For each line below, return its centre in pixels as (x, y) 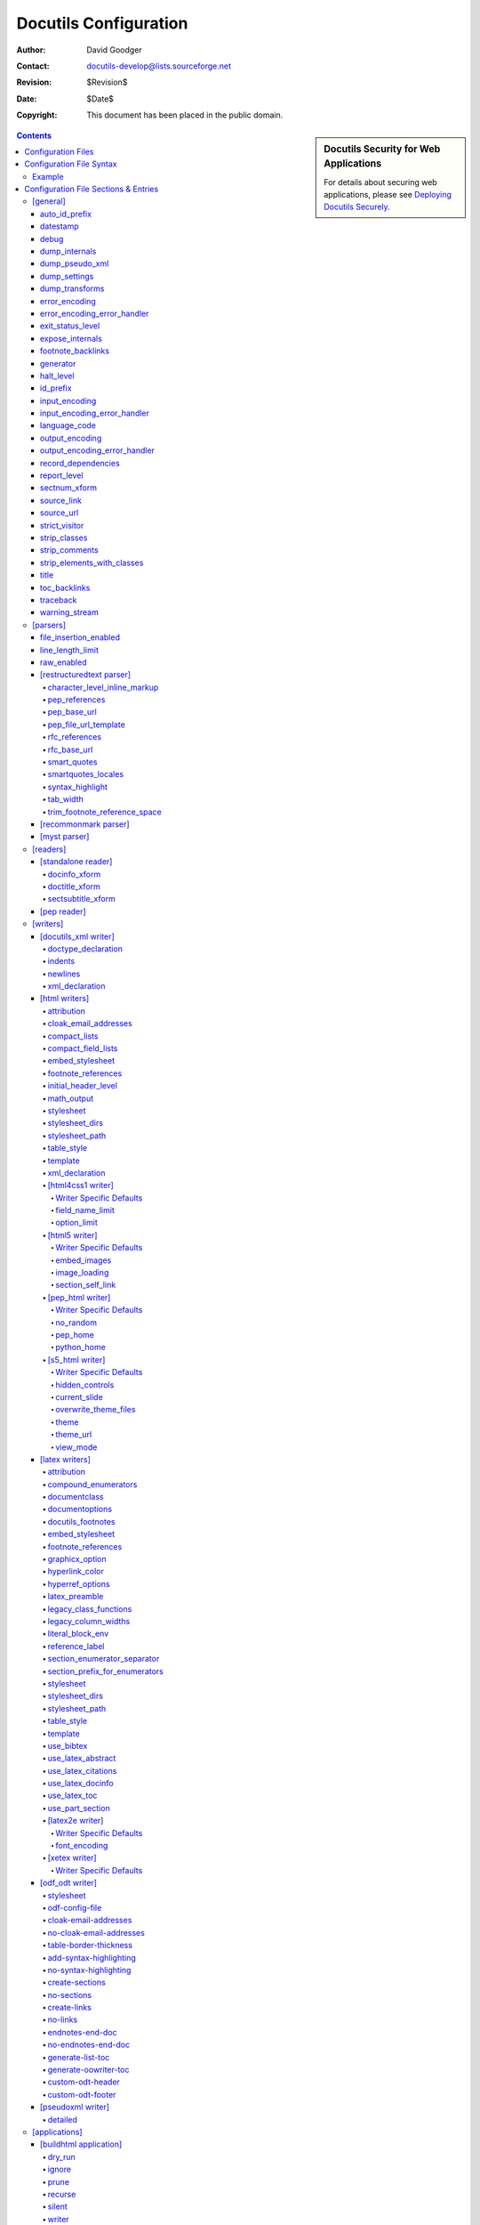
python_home (80, 1347)
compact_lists (73, 1036)
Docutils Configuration (102, 23)
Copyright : (37, 115)
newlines (64, 974)
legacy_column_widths (89, 1621)
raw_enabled (64, 662)
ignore (59, 2169)
